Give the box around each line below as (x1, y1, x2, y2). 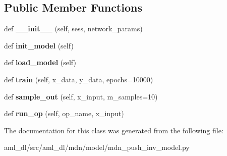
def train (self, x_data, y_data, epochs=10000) (4, 74, 153, 84)
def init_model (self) (4, 40, 74, 50)
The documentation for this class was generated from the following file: (4, 125, 223, 135)
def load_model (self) (4, 57, 76, 68)
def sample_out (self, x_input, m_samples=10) (4, 91, 158, 101)
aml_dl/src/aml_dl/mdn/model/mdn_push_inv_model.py (4, 142, 190, 152)
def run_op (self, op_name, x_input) (4, 108, 124, 119)
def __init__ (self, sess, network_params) (4, 23, 143, 34)
